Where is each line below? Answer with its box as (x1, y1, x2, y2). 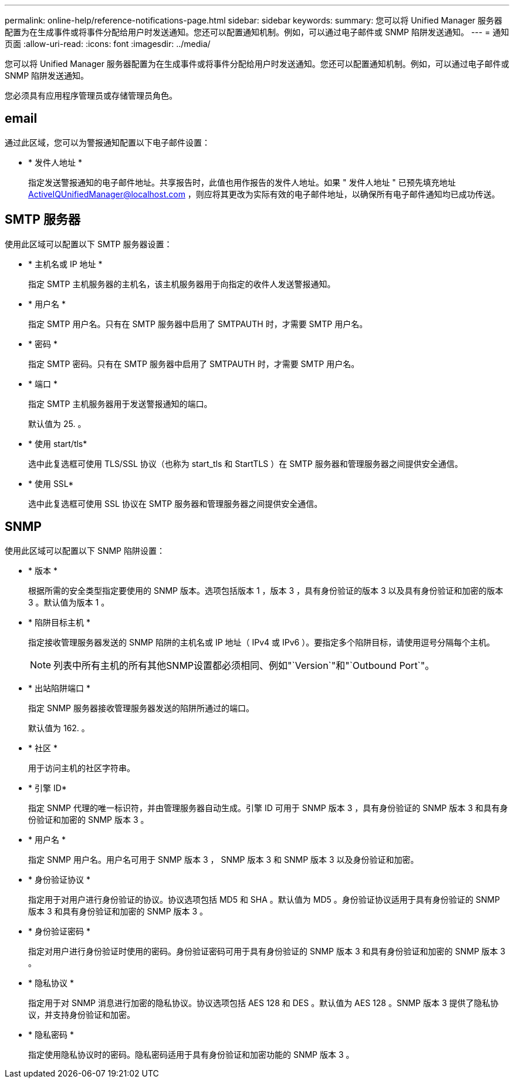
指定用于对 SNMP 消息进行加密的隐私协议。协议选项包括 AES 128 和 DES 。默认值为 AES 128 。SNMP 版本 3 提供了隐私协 (28, 997, 499, 1008)
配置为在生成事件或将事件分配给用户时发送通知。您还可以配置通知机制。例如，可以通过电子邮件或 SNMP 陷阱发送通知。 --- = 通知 (5, 27, 509, 37)
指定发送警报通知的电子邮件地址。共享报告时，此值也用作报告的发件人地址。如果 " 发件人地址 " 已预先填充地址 (28, 177, 456, 187)
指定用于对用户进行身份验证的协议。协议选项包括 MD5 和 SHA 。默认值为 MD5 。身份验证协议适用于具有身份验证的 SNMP (28, 894, 500, 904)
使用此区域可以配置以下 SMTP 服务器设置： (5, 238, 173, 249)
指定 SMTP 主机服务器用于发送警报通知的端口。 (28, 398, 212, 409)
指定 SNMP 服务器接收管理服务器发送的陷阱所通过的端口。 (28, 702, 254, 713)
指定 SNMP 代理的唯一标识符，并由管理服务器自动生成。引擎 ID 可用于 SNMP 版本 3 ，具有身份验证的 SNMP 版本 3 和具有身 (28, 802, 508, 813)
